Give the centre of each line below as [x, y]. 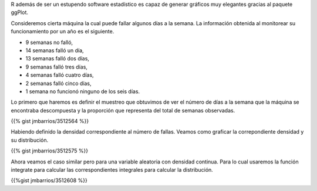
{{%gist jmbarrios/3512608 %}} [49, 180]
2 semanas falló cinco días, [58, 83]
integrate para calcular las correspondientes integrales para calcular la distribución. [112, 170]
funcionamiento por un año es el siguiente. [63, 32]
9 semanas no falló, [49, 42]
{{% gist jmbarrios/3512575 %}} [50, 151]
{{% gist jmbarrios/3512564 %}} [50, 121]
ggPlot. [20, 12]
